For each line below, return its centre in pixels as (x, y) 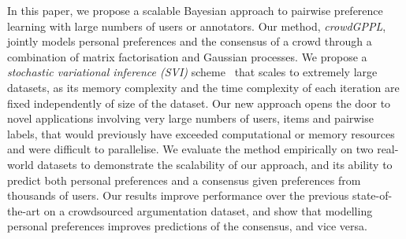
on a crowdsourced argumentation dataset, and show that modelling (208, 210)
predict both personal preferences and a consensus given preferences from (184, 180)
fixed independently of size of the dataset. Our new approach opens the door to (199, 103)
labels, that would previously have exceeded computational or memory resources (201, 133)
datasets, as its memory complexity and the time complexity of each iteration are (203, 87)
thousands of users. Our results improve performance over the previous (178, 195)
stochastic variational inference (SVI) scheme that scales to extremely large (192, 72)
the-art (24, 210)
